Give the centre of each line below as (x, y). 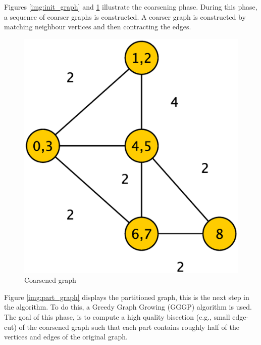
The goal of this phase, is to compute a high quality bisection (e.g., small (117, 317)
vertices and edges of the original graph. (66, 337)
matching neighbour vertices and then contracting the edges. (98, 27)
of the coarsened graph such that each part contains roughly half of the (129, 327)
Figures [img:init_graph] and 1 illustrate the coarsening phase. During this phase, (131, 7)
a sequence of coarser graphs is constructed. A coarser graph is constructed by (125, 16)
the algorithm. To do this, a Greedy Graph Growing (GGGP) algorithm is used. (128, 307)
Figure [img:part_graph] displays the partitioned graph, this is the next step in (127, 297)
